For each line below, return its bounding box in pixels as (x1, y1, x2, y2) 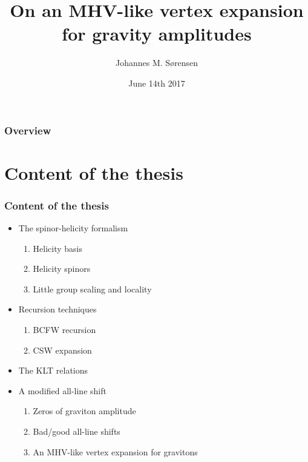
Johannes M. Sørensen (115, 56, 198, 69)
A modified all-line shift (18, 384, 106, 397)
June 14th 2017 (128, 76, 185, 89)
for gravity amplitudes (62, 21, 252, 46)
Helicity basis (33, 242, 83, 254)
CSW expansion (33, 343, 92, 356)
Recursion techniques (18, 303, 97, 315)
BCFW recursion (33, 323, 96, 335)
